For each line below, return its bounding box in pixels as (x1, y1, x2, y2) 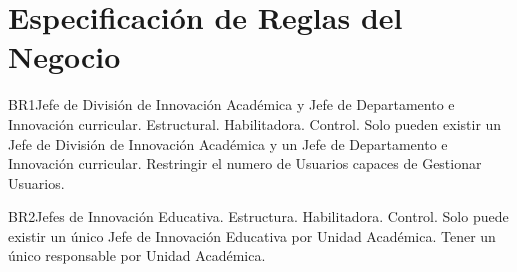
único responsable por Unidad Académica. (8, 245, 266, 266)
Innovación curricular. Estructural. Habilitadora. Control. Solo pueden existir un (8, 113, 502, 134)
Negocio (8, 36, 121, 77)
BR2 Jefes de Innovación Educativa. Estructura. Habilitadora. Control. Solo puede (8, 206, 509, 227)
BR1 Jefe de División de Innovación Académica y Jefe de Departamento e (8, 94, 455, 115)
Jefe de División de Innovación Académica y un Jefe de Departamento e (8, 133, 448, 154)
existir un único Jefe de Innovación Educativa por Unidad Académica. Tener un (8, 225, 496, 246)
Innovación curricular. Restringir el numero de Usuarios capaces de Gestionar (8, 153, 482, 174)
